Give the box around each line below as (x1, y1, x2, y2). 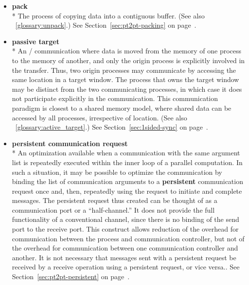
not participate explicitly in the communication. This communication (12, 93, 218, 103)
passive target (12, 36, 59, 46)
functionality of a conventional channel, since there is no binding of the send (12, 214, 239, 224)
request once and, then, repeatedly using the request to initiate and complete (12, 185, 242, 196)
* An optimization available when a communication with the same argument (12, 148, 240, 158)
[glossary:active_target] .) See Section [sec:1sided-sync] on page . (15, 122, 208, 132)
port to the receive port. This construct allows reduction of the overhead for (12, 224, 239, 234)
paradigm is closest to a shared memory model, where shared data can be (12, 102, 231, 113)
